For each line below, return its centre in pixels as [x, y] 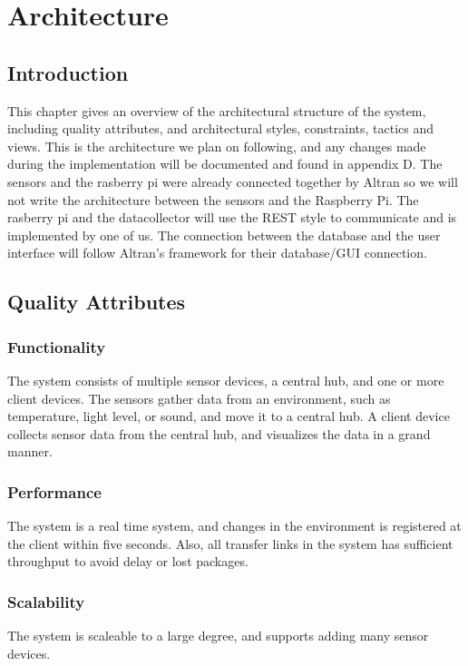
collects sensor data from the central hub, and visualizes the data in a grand [219, 433]
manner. [30, 451]
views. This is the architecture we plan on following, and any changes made [217, 146]
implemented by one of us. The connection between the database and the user [224, 235]
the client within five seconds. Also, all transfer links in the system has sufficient [230, 543]
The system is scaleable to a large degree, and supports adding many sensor [218, 636]
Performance [54, 491]
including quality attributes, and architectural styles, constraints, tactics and [221, 128]
